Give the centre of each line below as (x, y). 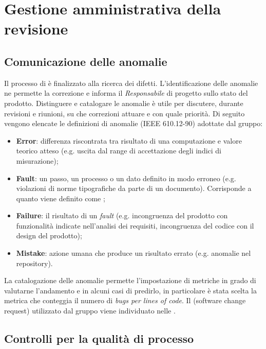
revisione (36, 29)
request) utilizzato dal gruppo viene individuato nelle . (90, 311)
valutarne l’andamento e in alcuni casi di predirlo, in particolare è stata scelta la (130, 290)
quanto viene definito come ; (61, 198)
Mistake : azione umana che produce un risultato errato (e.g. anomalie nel (134, 253)
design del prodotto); (49, 235)
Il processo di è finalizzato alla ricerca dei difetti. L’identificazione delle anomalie (131, 83)
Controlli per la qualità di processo (99, 338)
